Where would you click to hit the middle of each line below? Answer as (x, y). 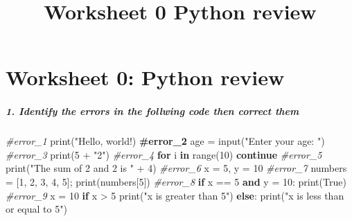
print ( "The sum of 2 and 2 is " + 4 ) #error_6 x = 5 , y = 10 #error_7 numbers (176, 168)
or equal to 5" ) (36, 209)
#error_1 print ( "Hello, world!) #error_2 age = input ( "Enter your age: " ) (165, 141)
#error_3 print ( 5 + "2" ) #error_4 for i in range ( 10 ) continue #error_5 (164, 154)
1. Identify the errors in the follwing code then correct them (152, 111)
